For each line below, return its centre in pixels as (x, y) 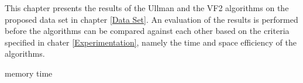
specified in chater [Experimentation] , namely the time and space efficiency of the (151, 42)
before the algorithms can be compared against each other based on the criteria (147, 31)
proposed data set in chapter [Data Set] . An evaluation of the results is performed (151, 19)
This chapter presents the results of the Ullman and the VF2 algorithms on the (147, 8)
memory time (29, 73)
